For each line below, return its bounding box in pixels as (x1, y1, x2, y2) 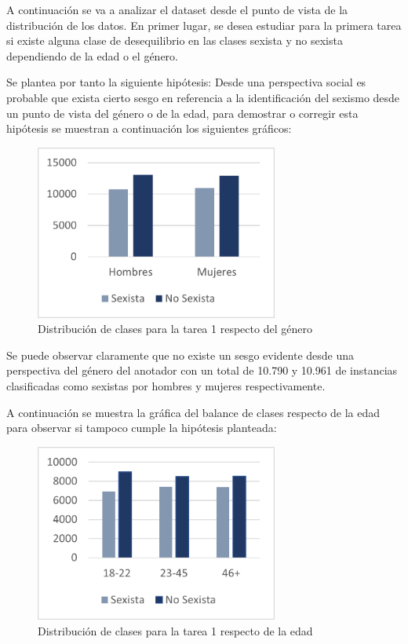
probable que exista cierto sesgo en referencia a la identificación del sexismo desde (6, 89, 400, 105)
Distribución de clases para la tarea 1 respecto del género (38, 320, 312, 337)
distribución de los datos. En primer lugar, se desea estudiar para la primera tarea (6, 16, 402, 33)
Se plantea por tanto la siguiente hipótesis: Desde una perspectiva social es (6, 74, 366, 90)
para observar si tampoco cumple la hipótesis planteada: (6, 419, 277, 436)
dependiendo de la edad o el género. (6, 47, 178, 64)
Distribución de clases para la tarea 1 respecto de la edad (38, 622, 313, 639)
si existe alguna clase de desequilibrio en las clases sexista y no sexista (6, 32, 343, 49)
